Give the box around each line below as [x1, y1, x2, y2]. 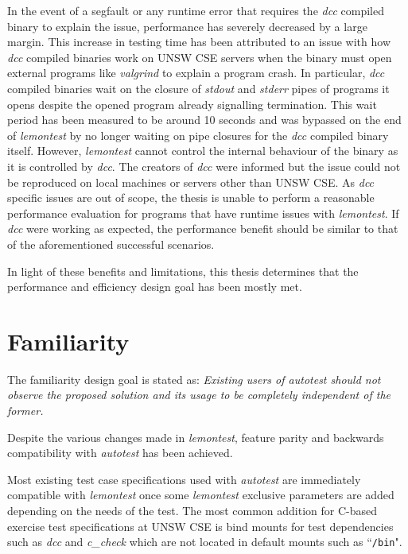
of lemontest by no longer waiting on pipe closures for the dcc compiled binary [7, 126, 389, 143]
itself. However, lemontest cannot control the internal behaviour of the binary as [7, 142, 398, 159]
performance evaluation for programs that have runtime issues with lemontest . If [7, 204, 399, 221]
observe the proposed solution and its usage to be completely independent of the [7, 386, 391, 403]
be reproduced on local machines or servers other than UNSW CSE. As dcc [7, 173, 375, 190]
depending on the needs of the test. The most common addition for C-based [7, 502, 378, 518]
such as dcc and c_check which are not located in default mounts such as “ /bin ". [7, 533, 402, 550]
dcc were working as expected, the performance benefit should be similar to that [7, 220, 398, 237]
